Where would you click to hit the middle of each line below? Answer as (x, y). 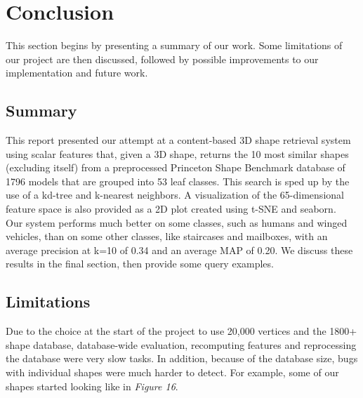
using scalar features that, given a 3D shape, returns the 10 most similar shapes (177, 153)
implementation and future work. (77, 73)
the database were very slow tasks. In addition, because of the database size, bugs (182, 358)
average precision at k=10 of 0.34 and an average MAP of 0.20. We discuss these (179, 250)
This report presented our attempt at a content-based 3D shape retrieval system (178, 140)
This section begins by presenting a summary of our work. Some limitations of (174, 45)
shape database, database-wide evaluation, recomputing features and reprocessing (181, 344)
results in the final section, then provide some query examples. (140, 264)
